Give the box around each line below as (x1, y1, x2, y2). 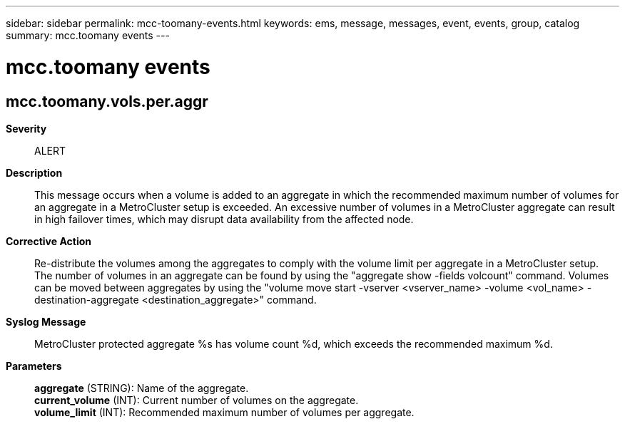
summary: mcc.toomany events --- (6, 29, 170, 41)
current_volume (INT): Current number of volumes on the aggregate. (34, 393, 359, 406)
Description (6, 166, 63, 179)
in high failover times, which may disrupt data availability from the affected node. (34, 212, 414, 225)
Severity (6, 122, 47, 135)
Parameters (6, 359, 62, 372)
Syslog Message (6, 315, 86, 328)
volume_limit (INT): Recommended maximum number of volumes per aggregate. (34, 405, 415, 418)
